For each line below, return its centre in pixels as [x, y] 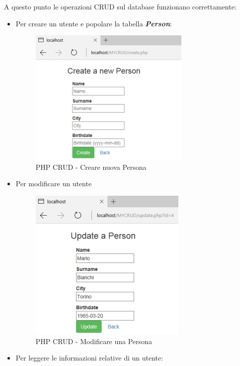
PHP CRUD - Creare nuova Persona [91, 167]
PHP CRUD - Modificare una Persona [94, 341]
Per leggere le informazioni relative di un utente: [89, 358]
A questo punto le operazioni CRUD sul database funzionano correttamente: [120, 6]
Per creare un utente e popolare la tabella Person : [94, 23]
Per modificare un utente [54, 183]
